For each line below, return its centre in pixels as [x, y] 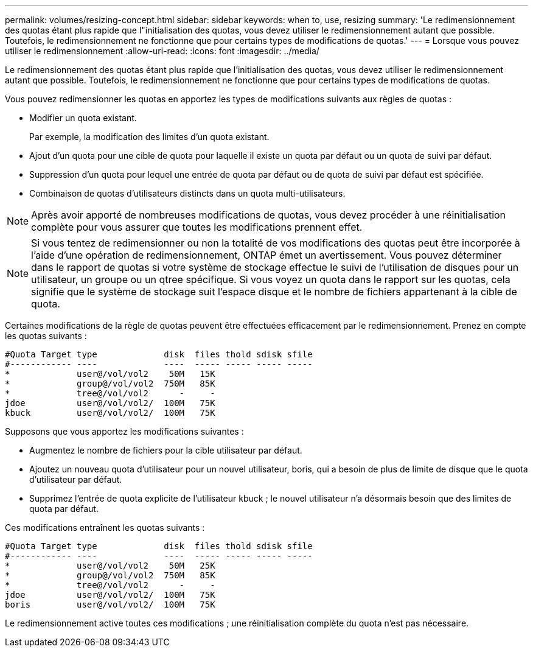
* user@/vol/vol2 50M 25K [110, 566]
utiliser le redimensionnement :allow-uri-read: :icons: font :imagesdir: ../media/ [162, 51]
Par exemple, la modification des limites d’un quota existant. [149, 137]
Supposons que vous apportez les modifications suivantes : [124, 431]
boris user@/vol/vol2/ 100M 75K [110, 605]
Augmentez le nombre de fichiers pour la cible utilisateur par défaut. [166, 450]
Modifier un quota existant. [83, 118]
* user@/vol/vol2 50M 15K [110, 374]
